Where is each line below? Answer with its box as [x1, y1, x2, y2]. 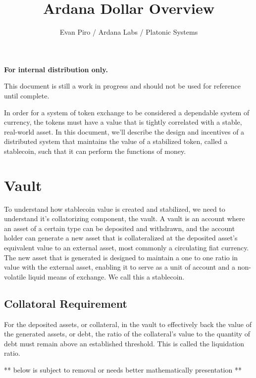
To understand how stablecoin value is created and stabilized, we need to [4, 203, 225, 214]
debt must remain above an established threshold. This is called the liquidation [4, 338, 245, 348]
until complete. [4, 90, 50, 100]
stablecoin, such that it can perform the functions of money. [4, 145, 186, 156]
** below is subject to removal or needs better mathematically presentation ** [4, 364, 242, 375]
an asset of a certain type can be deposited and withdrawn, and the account [4, 223, 235, 233]
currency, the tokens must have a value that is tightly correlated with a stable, [4, 117, 242, 127]
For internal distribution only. [4, 64, 108, 74]
